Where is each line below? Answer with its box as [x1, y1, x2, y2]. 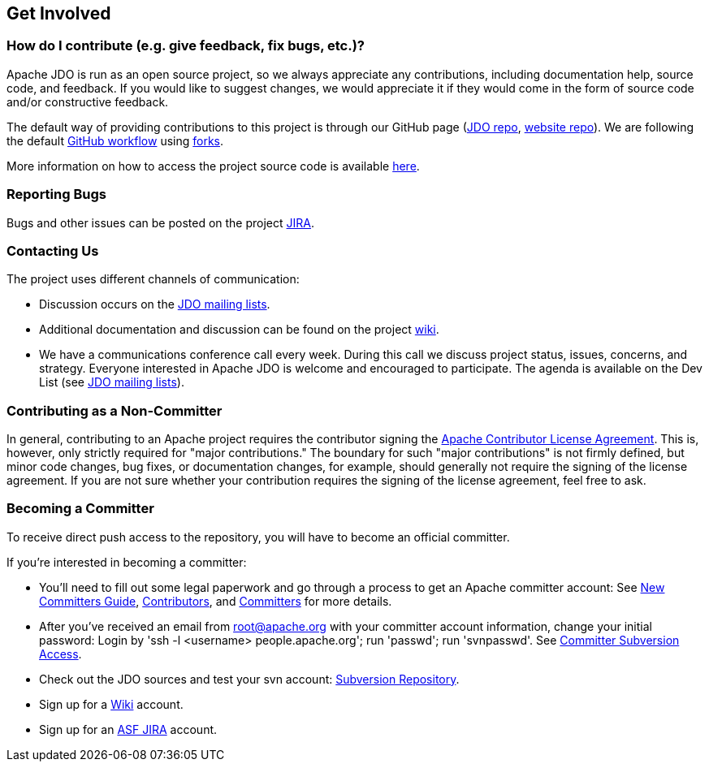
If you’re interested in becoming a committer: [6, 554, 247, 569]
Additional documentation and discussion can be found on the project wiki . [39, 322, 439, 337]
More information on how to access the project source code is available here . [6, 158, 420, 173]
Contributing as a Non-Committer [6, 402, 223, 419]
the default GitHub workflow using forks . [6, 133, 224, 148]
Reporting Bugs [6, 186, 106, 203]
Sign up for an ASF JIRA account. [39, 722, 218, 736]
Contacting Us [6, 242, 99, 259]
